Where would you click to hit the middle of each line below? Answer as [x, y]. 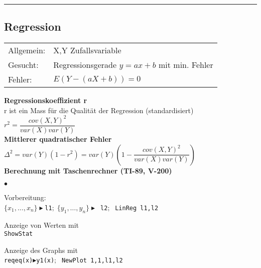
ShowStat [19, 234]
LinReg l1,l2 [137, 208]
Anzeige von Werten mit [41, 225]
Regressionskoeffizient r [46, 100]
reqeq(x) [19, 261]
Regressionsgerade [85, 65]
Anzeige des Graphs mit [41, 250]
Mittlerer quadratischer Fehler [58, 139]
